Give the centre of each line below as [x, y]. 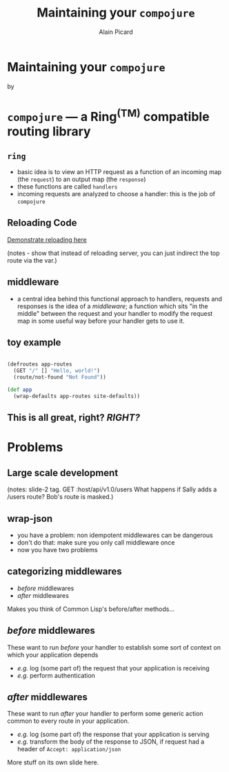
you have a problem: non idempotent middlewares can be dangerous [115, 535]
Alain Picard [116, 32]
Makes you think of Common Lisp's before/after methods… [91, 609]
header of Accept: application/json [69, 749]
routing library [49, 132]
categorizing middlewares [64, 572]
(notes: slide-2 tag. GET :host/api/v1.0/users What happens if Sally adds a [112, 489]
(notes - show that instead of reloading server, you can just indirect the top [113, 253]
